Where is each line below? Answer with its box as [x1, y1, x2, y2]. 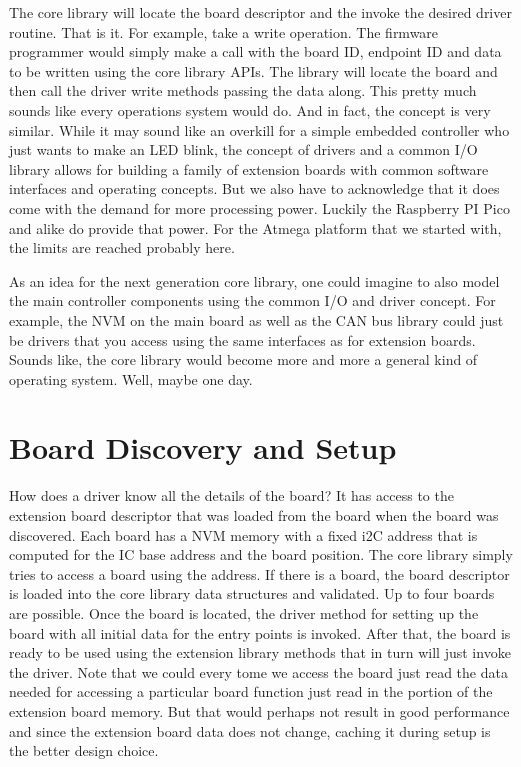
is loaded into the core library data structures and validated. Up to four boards [9, 583, 495, 604]
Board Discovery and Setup [9, 427, 397, 468]
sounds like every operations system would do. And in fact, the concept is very [9, 99, 491, 120]
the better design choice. [9, 740, 159, 761]
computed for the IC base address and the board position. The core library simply [9, 544, 513, 565]
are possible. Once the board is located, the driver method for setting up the [9, 602, 479, 623]
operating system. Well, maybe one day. [9, 368, 253, 389]
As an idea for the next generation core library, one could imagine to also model [9, 270, 500, 291]
